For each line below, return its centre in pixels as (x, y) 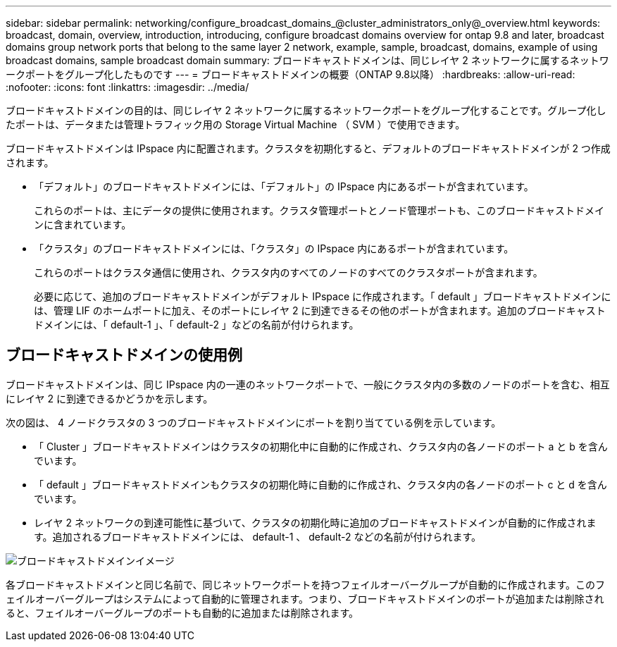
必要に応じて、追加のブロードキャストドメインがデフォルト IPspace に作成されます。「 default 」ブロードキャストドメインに (323, 296)
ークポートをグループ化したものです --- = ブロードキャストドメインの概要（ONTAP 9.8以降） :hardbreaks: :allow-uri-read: (291, 74)
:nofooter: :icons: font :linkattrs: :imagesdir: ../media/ (127, 87)
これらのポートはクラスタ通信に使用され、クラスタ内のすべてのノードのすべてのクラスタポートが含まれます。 (288, 272)
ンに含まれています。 (83, 224)
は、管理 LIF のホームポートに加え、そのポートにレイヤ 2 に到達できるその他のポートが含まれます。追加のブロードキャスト (320, 310)
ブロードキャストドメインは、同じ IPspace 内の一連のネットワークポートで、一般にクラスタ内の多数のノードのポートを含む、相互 (308, 384)
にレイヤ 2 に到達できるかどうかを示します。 (110, 398)
